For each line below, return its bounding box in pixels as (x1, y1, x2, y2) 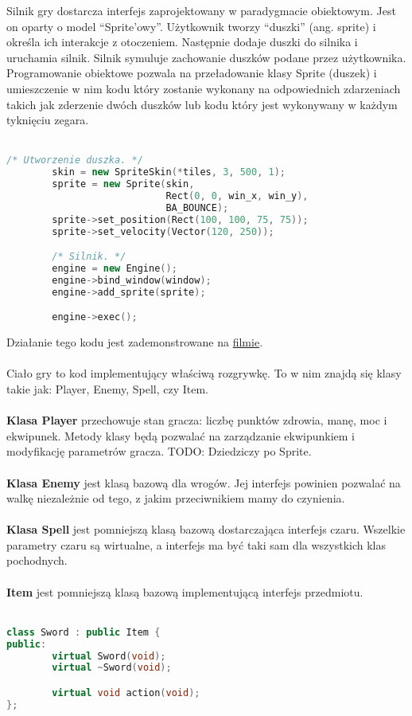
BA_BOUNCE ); (165, 201, 229, 213)
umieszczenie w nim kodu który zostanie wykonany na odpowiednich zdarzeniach (6, 80, 401, 96)
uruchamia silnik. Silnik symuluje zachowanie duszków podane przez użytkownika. (6, 49, 406, 65)
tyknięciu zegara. (6, 112, 89, 128)
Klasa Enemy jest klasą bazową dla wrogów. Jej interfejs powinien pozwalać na (6, 474, 401, 491)
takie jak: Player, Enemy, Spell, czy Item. (6, 380, 208, 397)
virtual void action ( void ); (52, 687, 200, 698)
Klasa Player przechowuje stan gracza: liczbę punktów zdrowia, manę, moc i (6, 412, 387, 428)
